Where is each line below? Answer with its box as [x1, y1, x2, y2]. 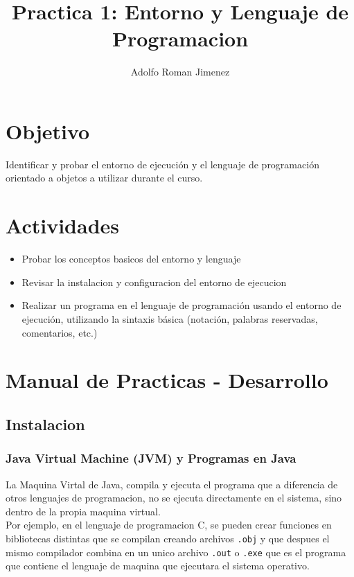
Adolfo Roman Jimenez [130, 64, 230, 79]
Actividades [6, 211, 120, 240]
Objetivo [6, 116, 90, 145]
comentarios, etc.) [21, 325, 98, 339]
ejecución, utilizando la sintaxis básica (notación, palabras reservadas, [21, 311, 318, 326]
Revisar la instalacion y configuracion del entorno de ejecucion [21, 274, 287, 289]
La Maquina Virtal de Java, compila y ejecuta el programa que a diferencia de [6, 477, 338, 491]
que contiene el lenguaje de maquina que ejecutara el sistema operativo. [6, 558, 310, 573]
